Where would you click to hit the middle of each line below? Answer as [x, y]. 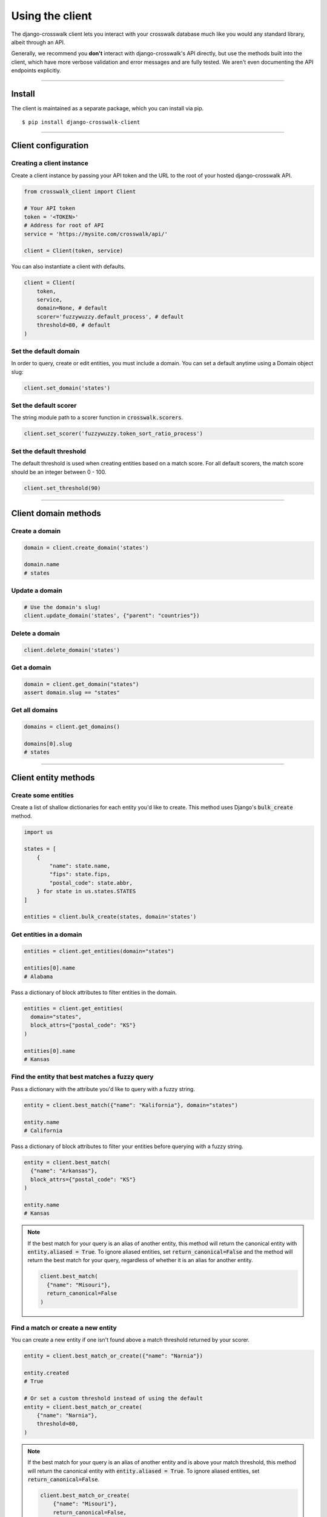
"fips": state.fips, [80, 874]
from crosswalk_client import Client [80, 191]
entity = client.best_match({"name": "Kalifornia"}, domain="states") [131, 1105]
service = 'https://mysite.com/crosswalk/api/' [96, 234]
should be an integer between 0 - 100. [59, 472]
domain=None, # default [72, 308]
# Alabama [38, 976]
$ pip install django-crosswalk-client [81, 122]
